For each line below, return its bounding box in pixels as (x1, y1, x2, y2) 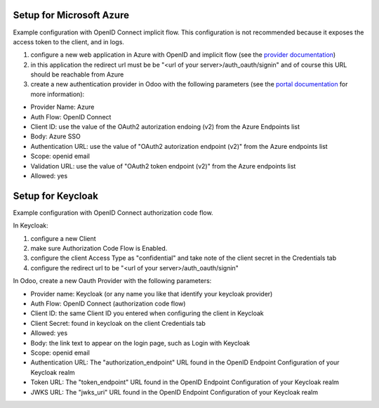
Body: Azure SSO (30, 132, 81, 140)
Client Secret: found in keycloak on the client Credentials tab (30, 319, 206, 327)
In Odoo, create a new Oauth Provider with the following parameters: (13, 277, 212, 285)
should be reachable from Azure (30, 70, 124, 79)
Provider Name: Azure (30, 103, 95, 112)
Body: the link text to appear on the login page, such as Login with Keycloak (30, 338, 251, 347)
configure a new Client (30, 234, 96, 242)
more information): (30, 90, 85, 98)
